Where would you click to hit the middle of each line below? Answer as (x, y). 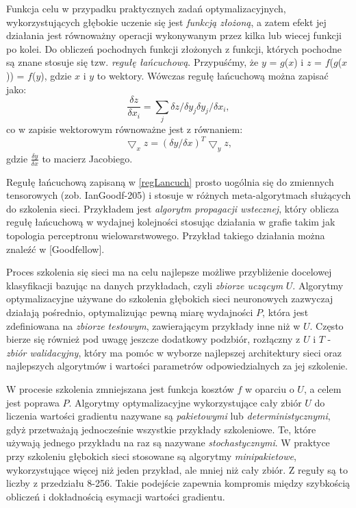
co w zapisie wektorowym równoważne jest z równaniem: (125, 129)
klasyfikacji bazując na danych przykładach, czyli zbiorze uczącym (145, 285)
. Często (327, 325)
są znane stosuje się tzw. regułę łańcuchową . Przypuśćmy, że (132, 62)
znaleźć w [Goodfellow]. (55, 249)
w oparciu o (270, 388)
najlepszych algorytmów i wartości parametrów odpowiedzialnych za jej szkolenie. (177, 366)
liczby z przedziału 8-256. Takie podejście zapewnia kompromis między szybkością (178, 483)
